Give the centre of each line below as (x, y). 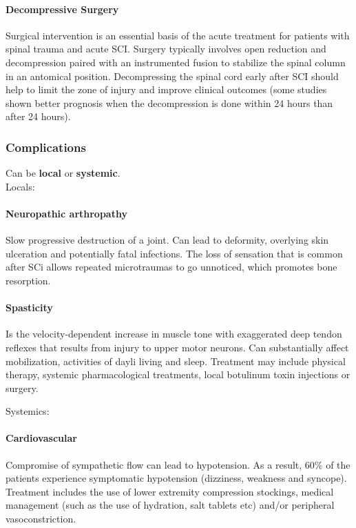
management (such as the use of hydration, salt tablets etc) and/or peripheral (170, 505)
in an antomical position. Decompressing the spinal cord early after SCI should (172, 76)
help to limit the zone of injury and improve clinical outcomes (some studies (166, 89)
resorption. (28, 280)
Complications (46, 147)
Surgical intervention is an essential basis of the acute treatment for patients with (178, 35)
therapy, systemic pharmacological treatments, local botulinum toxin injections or (178, 374)
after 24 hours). (38, 116)
